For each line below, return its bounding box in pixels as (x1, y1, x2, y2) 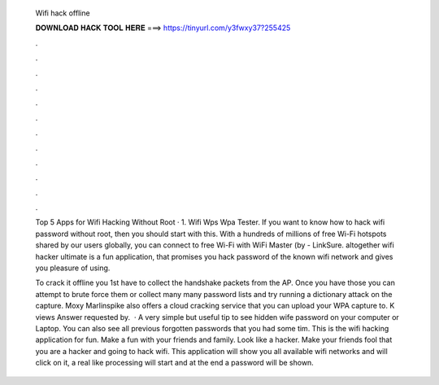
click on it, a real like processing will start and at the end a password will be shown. (35, 358, 315, 368)
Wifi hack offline (35, 8, 90, 18)
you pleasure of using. (35, 263, 111, 273)
